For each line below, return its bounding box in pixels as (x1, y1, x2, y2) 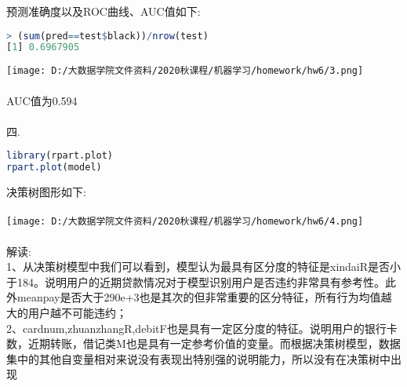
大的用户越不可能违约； (6, 304, 127, 320)
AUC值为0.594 (6, 92, 78, 108)
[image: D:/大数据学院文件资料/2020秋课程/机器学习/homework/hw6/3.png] (6, 65, 364, 77)
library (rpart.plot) (6, 150, 114, 162)
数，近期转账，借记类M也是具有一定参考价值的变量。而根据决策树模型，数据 (6, 335, 401, 352)
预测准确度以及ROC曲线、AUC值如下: (6, 3, 201, 19)
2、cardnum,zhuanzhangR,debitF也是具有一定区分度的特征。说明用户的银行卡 (6, 319, 398, 336)
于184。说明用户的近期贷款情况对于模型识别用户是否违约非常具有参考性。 (6, 273, 385, 290)
